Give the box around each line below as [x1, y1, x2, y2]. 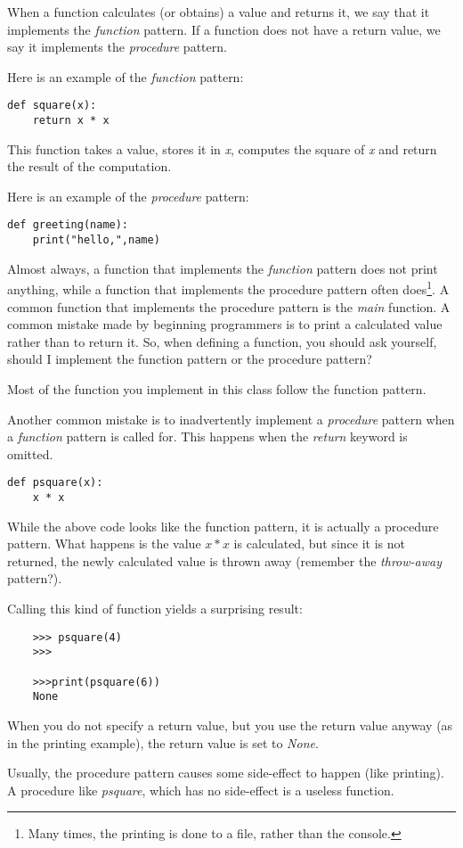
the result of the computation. [7, 157, 172, 176]
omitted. [7, 444, 53, 463]
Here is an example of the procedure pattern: [7, 186, 249, 205]
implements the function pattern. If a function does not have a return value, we [7, 20, 441, 38]
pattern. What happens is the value [7, 534, 201, 553]
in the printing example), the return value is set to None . [7, 733, 319, 752]
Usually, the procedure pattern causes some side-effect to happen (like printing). [7, 763, 444, 782]
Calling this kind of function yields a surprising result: [7, 599, 303, 618]
